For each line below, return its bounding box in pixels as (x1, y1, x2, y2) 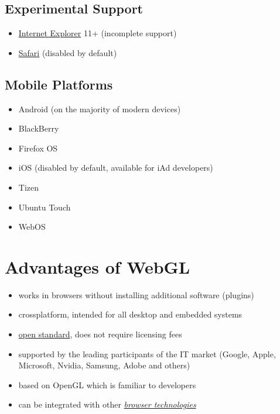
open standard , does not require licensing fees (18, 328, 182, 340)
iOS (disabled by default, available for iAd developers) (18, 161, 213, 174)
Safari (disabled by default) (18, 46, 117, 58)
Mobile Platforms (5, 75, 113, 93)
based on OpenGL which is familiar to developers (18, 378, 196, 391)
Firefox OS (18, 142, 58, 154)
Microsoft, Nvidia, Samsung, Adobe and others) (18, 359, 190, 371)
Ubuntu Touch (18, 201, 71, 213)
